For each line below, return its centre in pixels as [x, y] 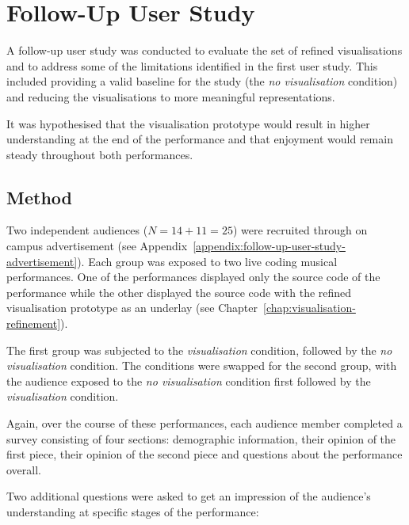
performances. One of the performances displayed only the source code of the [193, 277]
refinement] [34, 323]
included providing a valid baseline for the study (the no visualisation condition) [202, 81]
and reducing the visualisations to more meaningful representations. [171, 96]
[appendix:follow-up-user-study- [269, 246]
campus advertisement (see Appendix [97, 246]
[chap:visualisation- [310, 308]
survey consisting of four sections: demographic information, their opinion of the [201, 438]
